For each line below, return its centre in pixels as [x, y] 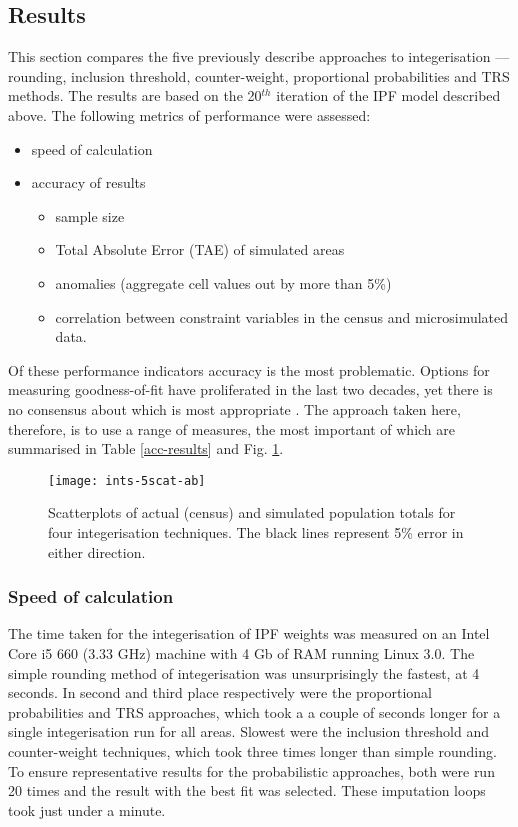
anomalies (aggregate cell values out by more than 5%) [223, 282]
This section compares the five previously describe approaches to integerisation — [259, 56]
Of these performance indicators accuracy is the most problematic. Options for [249, 369]
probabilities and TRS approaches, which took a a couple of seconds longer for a [254, 711]
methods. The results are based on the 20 [135, 95]
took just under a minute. [87, 809]
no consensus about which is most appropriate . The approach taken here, [234, 408]
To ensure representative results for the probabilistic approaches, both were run [251, 770]
